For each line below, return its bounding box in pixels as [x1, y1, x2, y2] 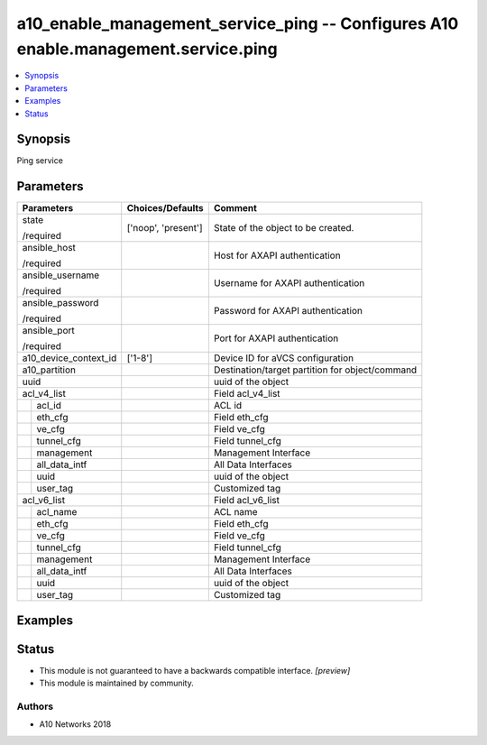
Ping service [16, 155, 63, 166]
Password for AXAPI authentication [213, 305, 363, 317]
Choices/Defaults [126, 202, 204, 215]
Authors [16, 700, 54, 713]
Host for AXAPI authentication [213, 249, 342, 262]
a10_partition [22, 363, 77, 376]
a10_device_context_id [22, 352, 117, 364]
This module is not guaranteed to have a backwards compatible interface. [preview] [39, 665, 351, 676]
